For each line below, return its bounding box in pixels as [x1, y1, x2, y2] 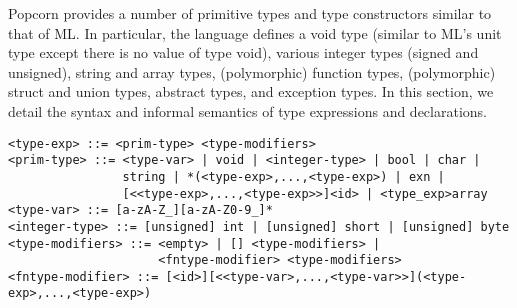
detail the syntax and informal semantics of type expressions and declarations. [8, 100, 487, 121]
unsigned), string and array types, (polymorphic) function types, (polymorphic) [8, 61, 496, 82]
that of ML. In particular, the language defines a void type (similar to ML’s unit [8, 22, 502, 43]
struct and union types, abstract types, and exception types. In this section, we [8, 81, 494, 102]
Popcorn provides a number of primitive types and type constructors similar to [8, 3, 492, 23]
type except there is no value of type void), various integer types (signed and [8, 42, 479, 63]
